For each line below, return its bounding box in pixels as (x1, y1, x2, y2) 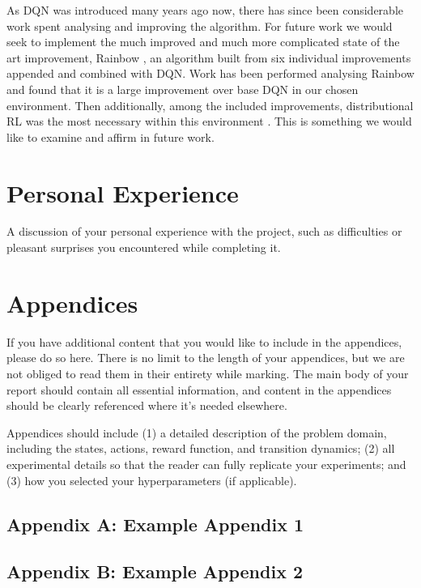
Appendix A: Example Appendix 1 (6, 511, 304, 536)
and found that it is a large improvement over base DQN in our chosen (6, 80, 359, 97)
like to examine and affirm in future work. (6, 128, 215, 145)
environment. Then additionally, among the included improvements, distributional (6, 96, 414, 113)
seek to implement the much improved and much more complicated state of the (6, 33, 400, 50)
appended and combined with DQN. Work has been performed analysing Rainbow (6, 65, 415, 82)
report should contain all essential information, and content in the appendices (6, 381, 392, 398)
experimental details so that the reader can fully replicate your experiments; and (6, 455, 406, 472)
